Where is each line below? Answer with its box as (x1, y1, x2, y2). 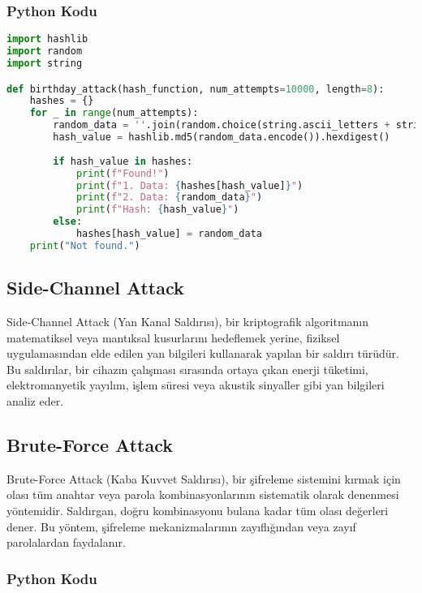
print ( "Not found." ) (29, 239, 140, 251)
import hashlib (6, 33, 88, 45)
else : (53, 216, 83, 228)
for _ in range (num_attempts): (29, 107, 199, 119)
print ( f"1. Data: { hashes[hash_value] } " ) (75, 179, 304, 191)
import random (6, 45, 83, 58)
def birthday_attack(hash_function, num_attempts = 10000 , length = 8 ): (6, 83, 385, 95)
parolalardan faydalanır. (6, 534, 126, 551)
